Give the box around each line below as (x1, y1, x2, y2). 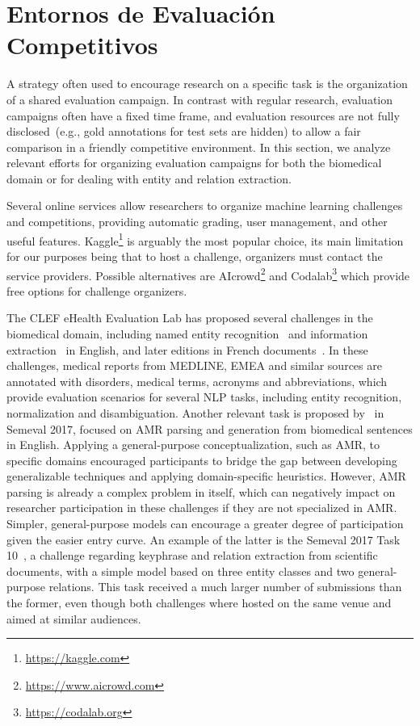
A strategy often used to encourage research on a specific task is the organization (6, 75, 408, 92)
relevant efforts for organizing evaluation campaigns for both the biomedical (6, 154, 382, 171)
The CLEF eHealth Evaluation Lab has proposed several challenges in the (6, 309, 373, 326)
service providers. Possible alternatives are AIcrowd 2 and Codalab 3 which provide (6, 264, 410, 283)
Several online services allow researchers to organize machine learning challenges (6, 197, 403, 214)
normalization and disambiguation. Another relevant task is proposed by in (6, 404, 384, 421)
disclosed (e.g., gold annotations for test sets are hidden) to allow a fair (6, 123, 361, 140)
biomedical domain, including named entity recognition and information (6, 325, 368, 342)
